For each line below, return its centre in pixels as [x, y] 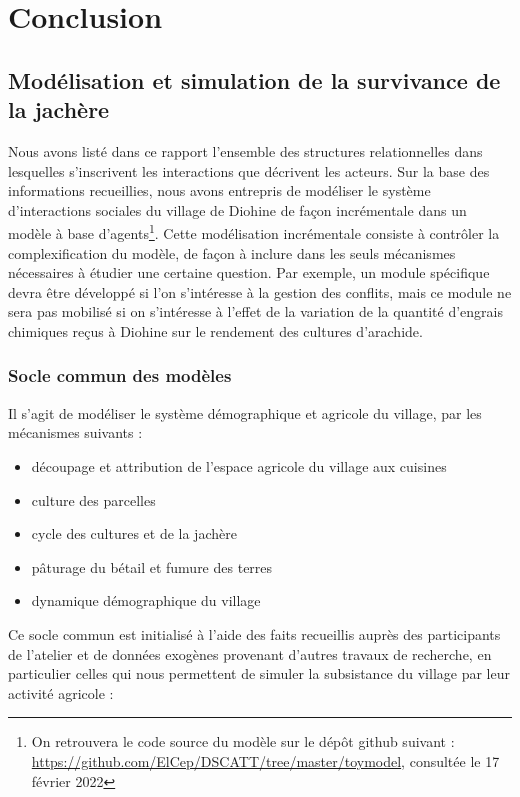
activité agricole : [61, 692]
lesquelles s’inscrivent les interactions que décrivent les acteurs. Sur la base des [249, 170]
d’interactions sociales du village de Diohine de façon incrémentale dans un [237, 209]
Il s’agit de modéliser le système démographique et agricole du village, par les [245, 412]
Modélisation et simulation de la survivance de [254, 79]
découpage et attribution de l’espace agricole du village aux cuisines [239, 465]
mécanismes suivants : [75, 432]
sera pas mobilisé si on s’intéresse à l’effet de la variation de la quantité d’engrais [255, 311]
